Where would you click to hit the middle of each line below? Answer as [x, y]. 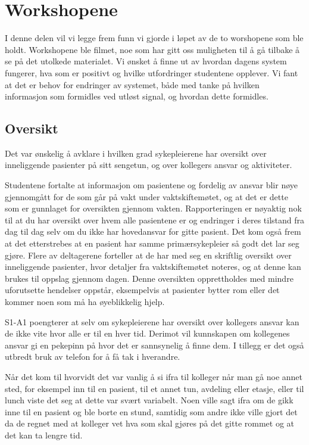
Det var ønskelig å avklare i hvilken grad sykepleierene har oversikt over [136, 153]
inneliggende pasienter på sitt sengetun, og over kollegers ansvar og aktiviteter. [149, 165]
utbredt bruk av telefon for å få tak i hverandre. [93, 357]
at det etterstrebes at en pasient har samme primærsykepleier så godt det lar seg [152, 243]
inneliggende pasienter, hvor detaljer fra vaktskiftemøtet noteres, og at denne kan [153, 267]
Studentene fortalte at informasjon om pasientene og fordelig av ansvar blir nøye [151, 185]
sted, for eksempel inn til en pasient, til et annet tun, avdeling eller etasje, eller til [154, 388]
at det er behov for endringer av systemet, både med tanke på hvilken [132, 84]
